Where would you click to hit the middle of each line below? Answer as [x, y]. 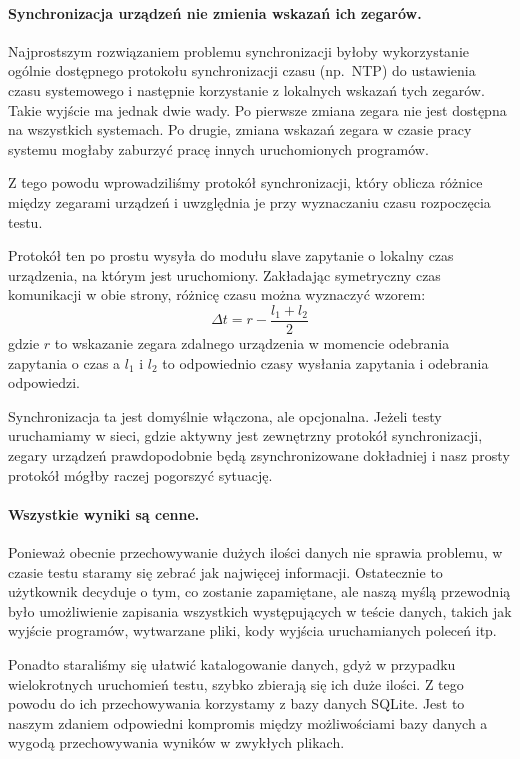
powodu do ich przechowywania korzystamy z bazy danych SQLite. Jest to [236, 703]
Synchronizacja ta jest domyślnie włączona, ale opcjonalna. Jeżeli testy [225, 415]
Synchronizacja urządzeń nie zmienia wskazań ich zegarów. [215, 12]
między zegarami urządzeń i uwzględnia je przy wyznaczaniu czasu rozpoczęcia [249, 201]
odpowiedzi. [44, 382]
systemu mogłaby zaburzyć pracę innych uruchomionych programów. [218, 148]
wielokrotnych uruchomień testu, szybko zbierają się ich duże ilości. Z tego [236, 683]
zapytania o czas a [64, 362]
